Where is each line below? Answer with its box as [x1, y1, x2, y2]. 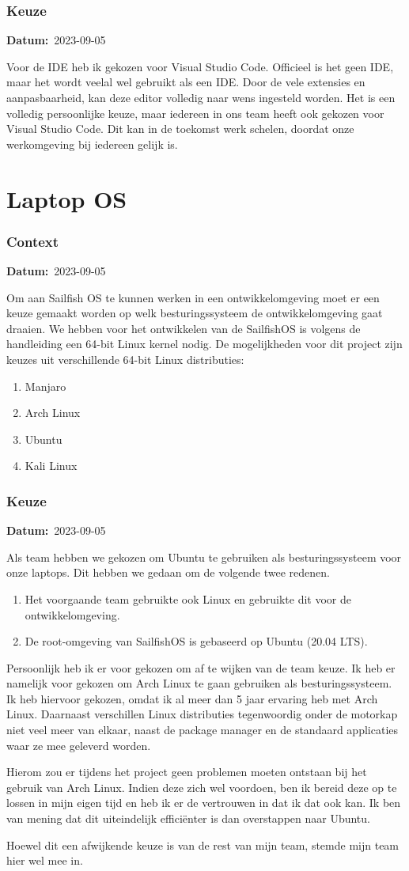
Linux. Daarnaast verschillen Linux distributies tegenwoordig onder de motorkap [6, 706, 398, 722]
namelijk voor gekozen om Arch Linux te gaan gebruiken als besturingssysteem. [6, 675, 392, 691]
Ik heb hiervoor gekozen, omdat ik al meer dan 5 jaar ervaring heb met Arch [6, 690, 378, 706]
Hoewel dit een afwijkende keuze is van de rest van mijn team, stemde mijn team [6, 836, 400, 853]
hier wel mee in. [6, 852, 83, 869]
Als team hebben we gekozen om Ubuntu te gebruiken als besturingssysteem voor [6, 548, 402, 565]
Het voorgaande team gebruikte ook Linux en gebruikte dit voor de [25, 590, 351, 607]
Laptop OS [6, 182, 127, 214]
